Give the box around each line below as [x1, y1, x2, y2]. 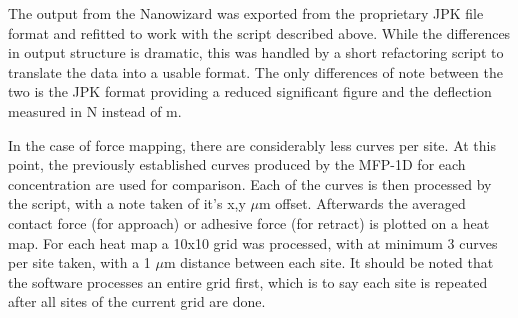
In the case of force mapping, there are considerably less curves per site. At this [8, 134, 496, 155]
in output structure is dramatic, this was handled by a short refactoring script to [8, 42, 504, 63]
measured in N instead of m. [8, 100, 182, 121]
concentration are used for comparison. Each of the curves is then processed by [8, 173, 492, 194]
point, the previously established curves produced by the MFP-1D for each [8, 154, 466, 175]
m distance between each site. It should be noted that [163, 252, 494, 273]
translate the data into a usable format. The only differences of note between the [8, 61, 503, 82]
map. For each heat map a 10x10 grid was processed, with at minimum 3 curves [8, 232, 498, 253]
